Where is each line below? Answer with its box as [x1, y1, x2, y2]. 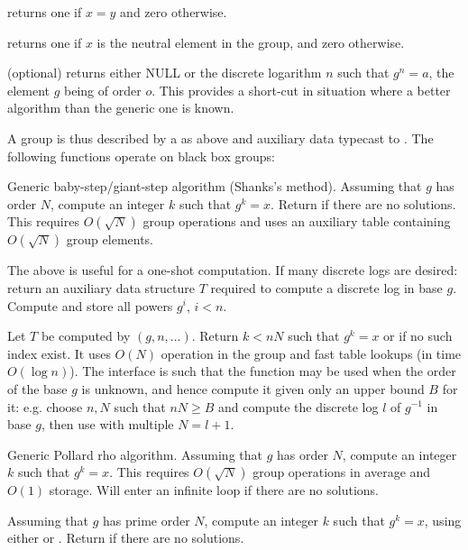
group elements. [66, 230, 154, 249]
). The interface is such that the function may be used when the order [69, 362, 456, 380]
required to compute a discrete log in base [210, 278, 443, 297]
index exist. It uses [7, 344, 111, 362]
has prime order [103, 510, 190, 529]
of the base [7, 379, 68, 398]
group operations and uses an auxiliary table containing [142, 212, 451, 231]
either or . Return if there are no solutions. [7, 528, 244, 547]
